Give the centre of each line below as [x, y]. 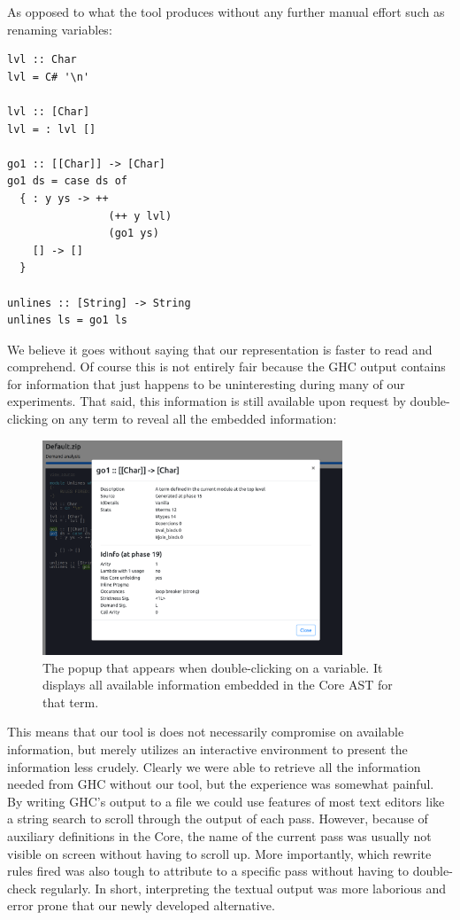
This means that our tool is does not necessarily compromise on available [206, 732]
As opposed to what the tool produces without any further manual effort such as [226, 12]
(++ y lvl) [140, 216]
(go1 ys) [134, 234]
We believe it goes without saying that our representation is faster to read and [220, 349]
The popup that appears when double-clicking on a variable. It [213, 667]
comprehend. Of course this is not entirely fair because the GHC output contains [226, 366]
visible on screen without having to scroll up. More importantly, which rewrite [219, 853]
